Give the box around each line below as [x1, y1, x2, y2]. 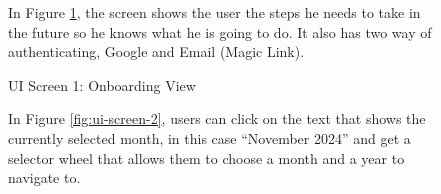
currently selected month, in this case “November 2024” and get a [8, 127, 411, 148]
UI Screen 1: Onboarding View [8, 74, 196, 95]
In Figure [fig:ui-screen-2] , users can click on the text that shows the [8, 108, 426, 129]
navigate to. [8, 167, 81, 188]
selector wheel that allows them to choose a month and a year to [8, 147, 405, 168]
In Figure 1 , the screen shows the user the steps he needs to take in [8, 2, 421, 22]
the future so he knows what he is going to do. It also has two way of [8, 21, 432, 42]
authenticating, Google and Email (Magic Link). [8, 41, 305, 62]
